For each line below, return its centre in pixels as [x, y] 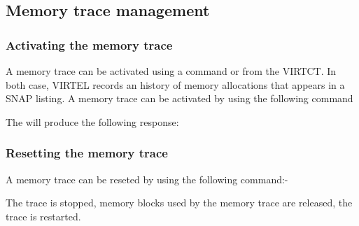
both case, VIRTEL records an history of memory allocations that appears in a [175, 84]
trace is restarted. [43, 216]
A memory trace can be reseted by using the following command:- [147, 179]
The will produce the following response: [92, 121]
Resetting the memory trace [87, 153]
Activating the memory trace [89, 44]
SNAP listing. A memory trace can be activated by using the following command [179, 98]
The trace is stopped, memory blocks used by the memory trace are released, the [179, 203]
